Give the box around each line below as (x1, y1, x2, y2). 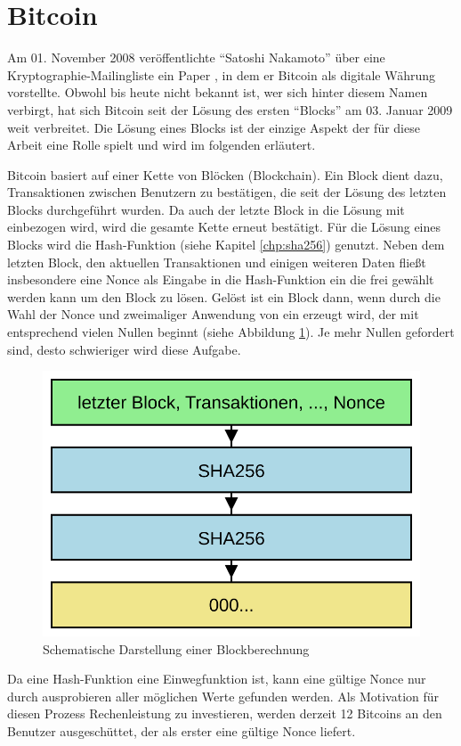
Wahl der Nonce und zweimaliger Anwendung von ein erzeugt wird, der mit (7, 305, 419, 324)
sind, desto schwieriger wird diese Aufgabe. (7, 340, 241, 358)
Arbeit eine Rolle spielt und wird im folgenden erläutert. (7, 135, 316, 154)
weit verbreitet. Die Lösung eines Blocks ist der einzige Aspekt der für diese (7, 118, 420, 136)
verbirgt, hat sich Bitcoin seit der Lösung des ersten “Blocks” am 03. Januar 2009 (7, 100, 453, 119)
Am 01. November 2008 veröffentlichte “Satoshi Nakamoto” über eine (7, 48, 385, 67)
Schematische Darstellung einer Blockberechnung (43, 639, 310, 658)
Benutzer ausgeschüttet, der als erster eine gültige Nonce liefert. (7, 721, 356, 740)
